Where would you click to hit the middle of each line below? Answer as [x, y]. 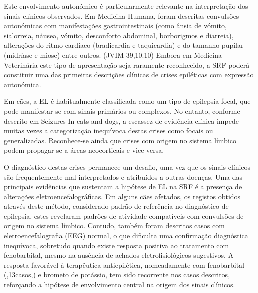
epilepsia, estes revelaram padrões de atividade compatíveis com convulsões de [124, 216]
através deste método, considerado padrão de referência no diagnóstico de [116, 206]
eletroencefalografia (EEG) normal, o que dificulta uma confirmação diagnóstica [126, 236]
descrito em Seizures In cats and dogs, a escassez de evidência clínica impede [121, 121]
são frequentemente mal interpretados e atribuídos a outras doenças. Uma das [123, 177]
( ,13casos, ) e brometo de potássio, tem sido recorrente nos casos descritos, [117, 275]
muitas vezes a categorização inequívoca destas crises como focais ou [109, 131]
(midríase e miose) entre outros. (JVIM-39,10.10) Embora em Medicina [113, 55]
